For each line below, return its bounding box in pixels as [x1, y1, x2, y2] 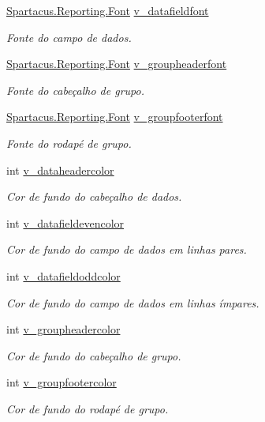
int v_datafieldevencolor [6, 214, 125, 231]
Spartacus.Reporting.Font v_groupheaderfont [6, 55, 227, 72]
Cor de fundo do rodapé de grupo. [6, 400, 169, 416]
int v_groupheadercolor [6, 321, 121, 337]
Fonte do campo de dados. [6, 28, 132, 45]
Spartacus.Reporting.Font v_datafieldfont [6, 2, 209, 18]
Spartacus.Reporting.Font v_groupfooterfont [6, 108, 223, 125]
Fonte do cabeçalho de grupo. [6, 81, 144, 98]
